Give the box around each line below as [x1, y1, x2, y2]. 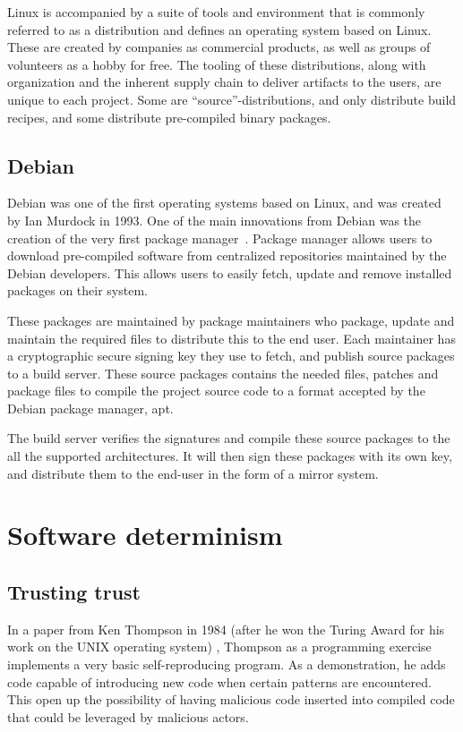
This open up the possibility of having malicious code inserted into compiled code [7, 690, 455, 709]
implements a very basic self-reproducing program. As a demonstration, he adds [7, 655, 446, 674]
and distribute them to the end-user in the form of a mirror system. [7, 464, 379, 482]
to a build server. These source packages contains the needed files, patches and [7, 363, 439, 382]
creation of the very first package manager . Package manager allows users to [7, 228, 433, 247]
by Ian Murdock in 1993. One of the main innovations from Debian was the [7, 210, 422, 229]
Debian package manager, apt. [7, 398, 174, 417]
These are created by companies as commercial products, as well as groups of [7, 38, 431, 56]
